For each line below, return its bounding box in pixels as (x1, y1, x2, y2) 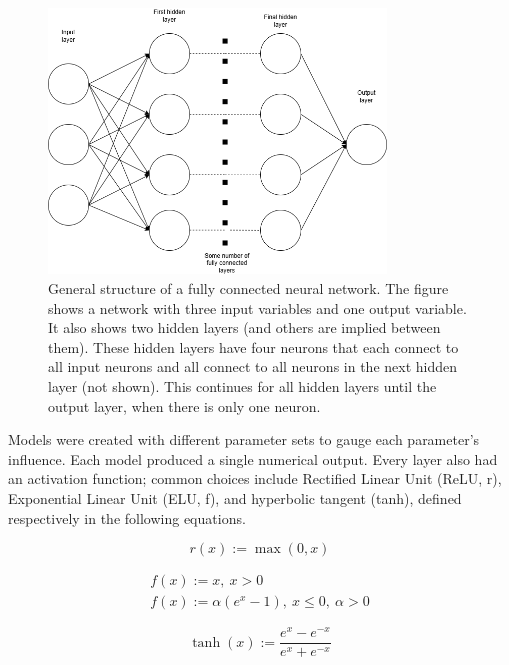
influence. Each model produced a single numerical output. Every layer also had (8, 448, 498, 469)
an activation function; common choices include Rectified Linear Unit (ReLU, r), (8, 468, 502, 489)
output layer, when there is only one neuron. (48, 395, 321, 416)
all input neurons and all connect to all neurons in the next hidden (48, 356, 458, 377)
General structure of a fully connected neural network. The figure (48, 277, 449, 298)
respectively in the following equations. (8, 507, 246, 528)
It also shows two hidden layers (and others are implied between (48, 317, 441, 338)
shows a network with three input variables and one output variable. (48, 297, 467, 318)
